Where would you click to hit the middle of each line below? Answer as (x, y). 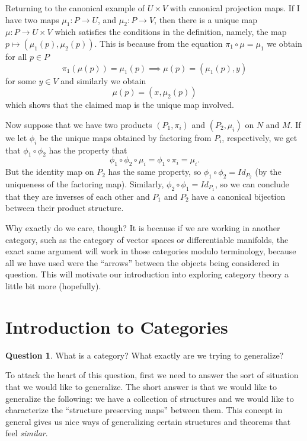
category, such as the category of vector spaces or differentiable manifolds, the (147, 239)
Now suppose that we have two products (79, 124)
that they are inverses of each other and (78, 196)
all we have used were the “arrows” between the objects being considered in (143, 262)
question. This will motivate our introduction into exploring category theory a (147, 274)
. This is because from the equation (159, 43)
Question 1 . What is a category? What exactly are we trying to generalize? (145, 355)
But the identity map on (50, 172)
